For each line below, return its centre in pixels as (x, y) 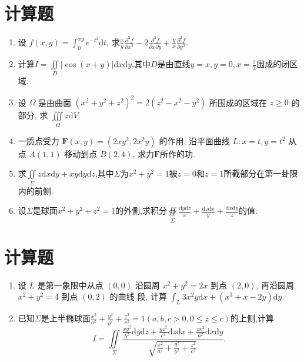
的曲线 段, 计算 (138, 296)
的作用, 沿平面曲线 (194, 140)
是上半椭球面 (66, 318)
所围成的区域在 (238, 102)
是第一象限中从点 (70, 285)
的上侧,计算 (252, 318)
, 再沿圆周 (275, 285)
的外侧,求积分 (141, 210)
